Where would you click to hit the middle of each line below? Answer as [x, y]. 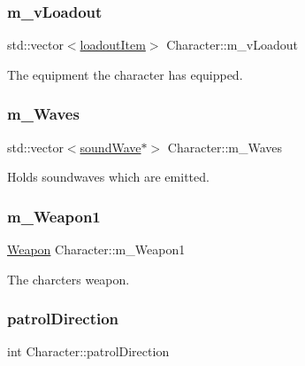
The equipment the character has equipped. [125, 74]
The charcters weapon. [69, 279]
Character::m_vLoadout [233, 45]
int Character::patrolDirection [88, 351]
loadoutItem [113, 45]
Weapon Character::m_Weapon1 [96, 249]
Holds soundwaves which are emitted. [108, 177]
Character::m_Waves [225, 147]
